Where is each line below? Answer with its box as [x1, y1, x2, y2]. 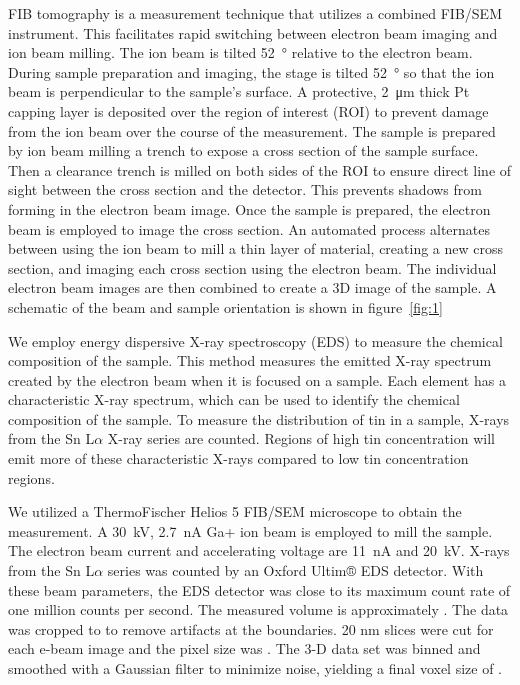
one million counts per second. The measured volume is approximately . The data [8, 599, 509, 620]
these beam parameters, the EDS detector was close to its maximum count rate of [8, 579, 511, 600]
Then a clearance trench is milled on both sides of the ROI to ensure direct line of [8, 159, 512, 180]
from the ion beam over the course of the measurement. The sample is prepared [8, 120, 496, 141]
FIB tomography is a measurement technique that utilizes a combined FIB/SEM [8, 3, 502, 23]
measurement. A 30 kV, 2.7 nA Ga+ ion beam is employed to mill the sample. [8, 520, 493, 541]
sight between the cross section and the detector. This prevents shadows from [8, 179, 482, 200]
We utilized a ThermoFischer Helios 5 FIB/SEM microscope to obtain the [8, 501, 462, 522]
